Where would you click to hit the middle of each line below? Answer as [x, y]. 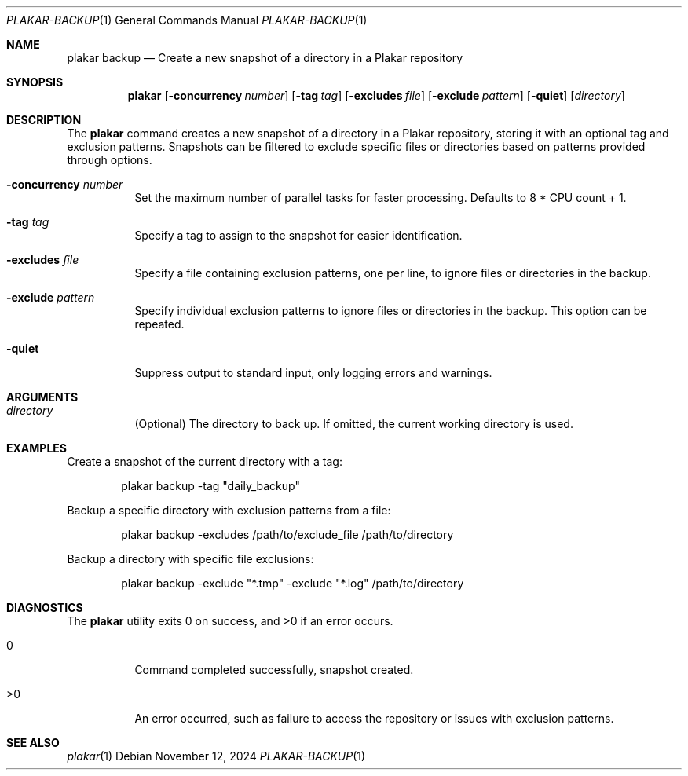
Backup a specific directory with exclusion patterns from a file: [229, 510]
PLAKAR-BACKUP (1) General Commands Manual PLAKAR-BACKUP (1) [187, 20]
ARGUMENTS [42, 397]
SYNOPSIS [35, 82]
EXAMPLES [37, 448]
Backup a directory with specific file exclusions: [190, 559]
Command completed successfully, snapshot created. [274, 670]
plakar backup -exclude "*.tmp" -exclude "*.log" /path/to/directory [293, 583]
